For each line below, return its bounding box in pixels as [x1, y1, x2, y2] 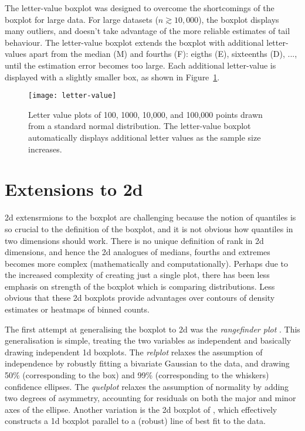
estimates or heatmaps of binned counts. [5, 303, 150, 315]
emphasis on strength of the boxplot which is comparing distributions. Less [5, 280, 275, 292]
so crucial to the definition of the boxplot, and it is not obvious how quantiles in [5, 222, 293, 235]
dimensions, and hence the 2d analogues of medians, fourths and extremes [5, 246, 270, 258]
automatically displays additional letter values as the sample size [28, 131, 261, 143]
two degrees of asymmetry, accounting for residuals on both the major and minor [5, 392, 296, 404]
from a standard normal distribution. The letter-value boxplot [28, 120, 251, 132]
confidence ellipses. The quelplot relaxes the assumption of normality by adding [5, 380, 289, 392]
